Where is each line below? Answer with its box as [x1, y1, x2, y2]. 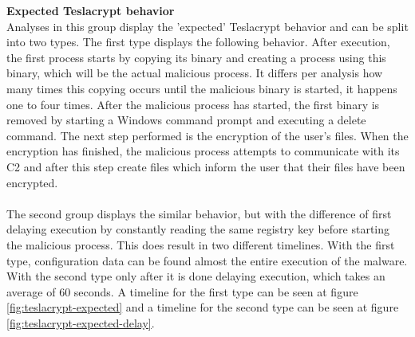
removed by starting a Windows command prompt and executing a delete [6, 112, 366, 128]
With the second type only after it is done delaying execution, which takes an [6, 268, 385, 284]
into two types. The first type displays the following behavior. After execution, [6, 33, 390, 50]
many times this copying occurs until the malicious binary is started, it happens [6, 80, 397, 96]
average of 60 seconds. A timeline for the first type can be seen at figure [6, 283, 358, 300]
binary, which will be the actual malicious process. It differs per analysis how [6, 65, 383, 81]
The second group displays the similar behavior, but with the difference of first [6, 205, 392, 221]
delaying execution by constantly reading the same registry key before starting [6, 221, 390, 237]
